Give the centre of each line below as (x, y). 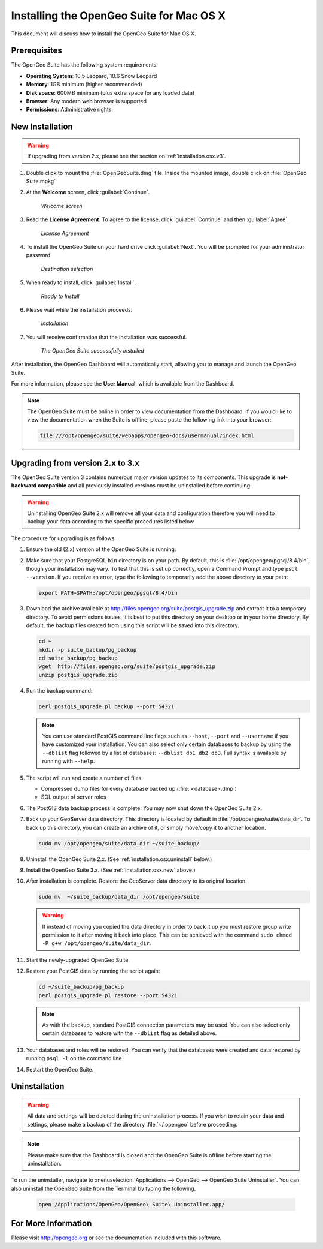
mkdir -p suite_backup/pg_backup (88, 650)
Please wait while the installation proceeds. (79, 309)
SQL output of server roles (74, 797)
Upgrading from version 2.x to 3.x (75, 463)
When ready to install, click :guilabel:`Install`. (81, 282)
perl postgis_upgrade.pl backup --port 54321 (106, 706)
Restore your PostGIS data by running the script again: (93, 971)
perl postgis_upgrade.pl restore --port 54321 (108, 995)
